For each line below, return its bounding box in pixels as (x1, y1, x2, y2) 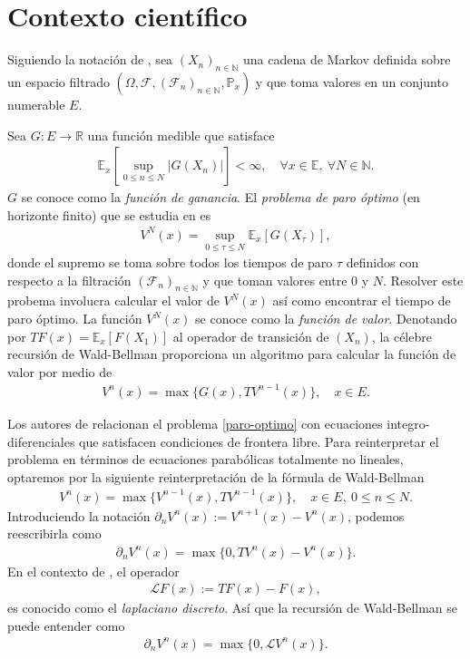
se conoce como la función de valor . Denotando (195, 309, 457, 328)
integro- (387, 413, 430, 432)
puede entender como (7, 615, 125, 635)
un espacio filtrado (7, 72, 110, 91)
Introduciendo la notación (7, 506, 151, 525)
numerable (7, 94, 65, 113)
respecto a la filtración (7, 270, 132, 289)
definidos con (346, 253, 419, 272)
